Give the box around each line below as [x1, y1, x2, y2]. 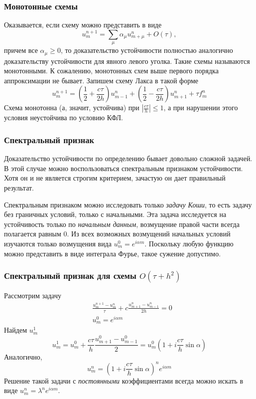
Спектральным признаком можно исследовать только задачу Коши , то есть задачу [4, 199, 252, 209]
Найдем [4, 325, 27, 335]
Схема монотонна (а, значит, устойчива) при [4, 102, 139, 113]
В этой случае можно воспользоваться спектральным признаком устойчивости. [4, 163, 243, 173]
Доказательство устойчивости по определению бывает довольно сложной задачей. [4, 153, 253, 164]
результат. [4, 183, 34, 193]
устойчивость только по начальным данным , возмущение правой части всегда [4, 218, 240, 229]
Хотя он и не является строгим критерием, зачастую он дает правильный [4, 173, 226, 183]
